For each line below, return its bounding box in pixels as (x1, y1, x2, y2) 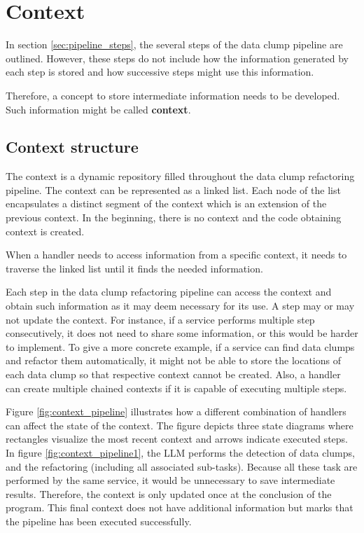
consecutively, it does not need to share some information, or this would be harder (6, 326, 358, 340)
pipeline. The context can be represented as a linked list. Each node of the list (6, 182, 341, 197)
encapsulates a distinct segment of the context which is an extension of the (6, 196, 327, 211)
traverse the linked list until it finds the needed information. (6, 261, 263, 275)
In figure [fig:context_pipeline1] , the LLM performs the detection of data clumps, (6, 445, 355, 459)
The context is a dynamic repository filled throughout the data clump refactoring (6, 169, 355, 184)
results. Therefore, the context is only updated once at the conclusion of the (6, 486, 332, 501)
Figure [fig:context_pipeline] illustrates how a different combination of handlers (6, 404, 346, 419)
